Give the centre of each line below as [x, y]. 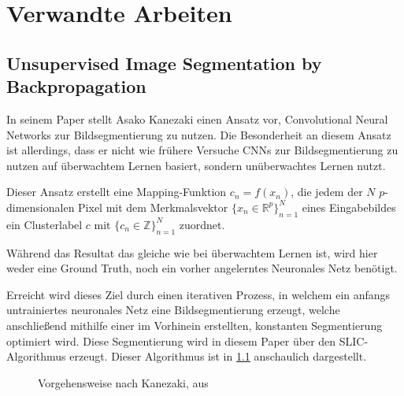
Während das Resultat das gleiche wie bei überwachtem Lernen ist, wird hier [192, 252]
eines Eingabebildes [349, 207]
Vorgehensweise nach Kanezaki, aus [123, 382]
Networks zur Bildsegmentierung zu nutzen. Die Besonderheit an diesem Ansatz [199, 134]
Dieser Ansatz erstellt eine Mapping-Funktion [117, 192]
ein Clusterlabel [44, 224]
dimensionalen [41, 207]
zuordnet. [202, 224]
